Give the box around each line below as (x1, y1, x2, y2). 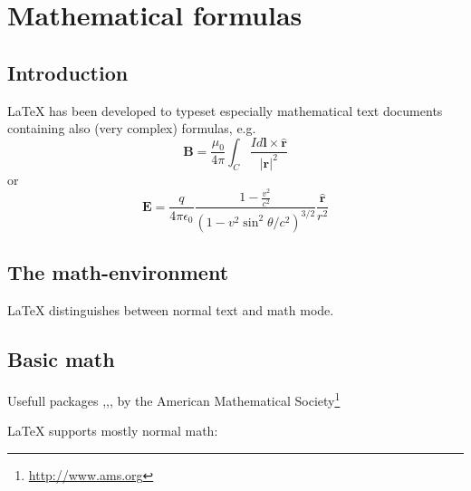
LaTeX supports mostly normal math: (7, 421, 218, 440)
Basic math (7, 345, 115, 373)
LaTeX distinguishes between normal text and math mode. (7, 301, 334, 320)
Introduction (7, 58, 129, 86)
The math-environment (7, 258, 229, 286)
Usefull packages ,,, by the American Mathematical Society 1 (7, 388, 341, 409)
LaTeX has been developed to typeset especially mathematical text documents (7, 101, 443, 120)
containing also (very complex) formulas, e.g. (7, 119, 256, 138)
